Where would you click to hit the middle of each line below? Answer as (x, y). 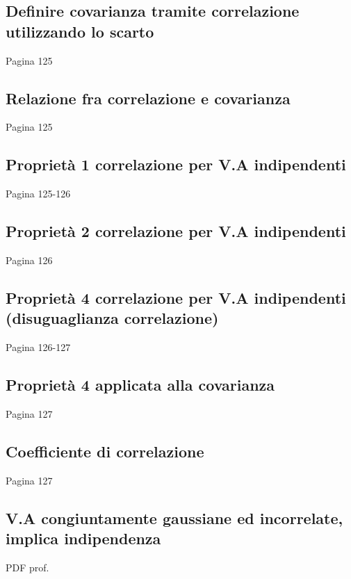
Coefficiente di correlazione (105, 451)
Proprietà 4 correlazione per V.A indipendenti (176, 297)
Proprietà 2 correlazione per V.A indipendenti (176, 231)
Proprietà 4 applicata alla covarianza (140, 385)
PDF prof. (27, 567)
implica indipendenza (83, 538)
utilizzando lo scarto (80, 31)
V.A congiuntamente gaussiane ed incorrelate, (174, 517)
